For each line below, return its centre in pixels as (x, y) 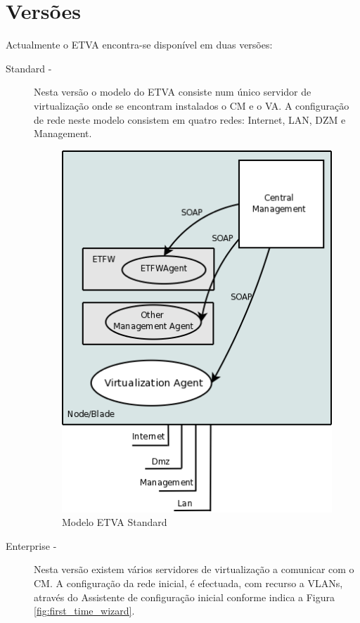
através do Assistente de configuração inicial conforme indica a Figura (185, 597)
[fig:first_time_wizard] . (84, 611)
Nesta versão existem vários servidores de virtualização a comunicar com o (194, 569)
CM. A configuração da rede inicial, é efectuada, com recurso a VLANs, (188, 583)
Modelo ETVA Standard (115, 522)
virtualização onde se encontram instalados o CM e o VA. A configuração (192, 105)
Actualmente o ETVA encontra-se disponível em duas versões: (139, 45)
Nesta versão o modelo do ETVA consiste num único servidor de (173, 92)
